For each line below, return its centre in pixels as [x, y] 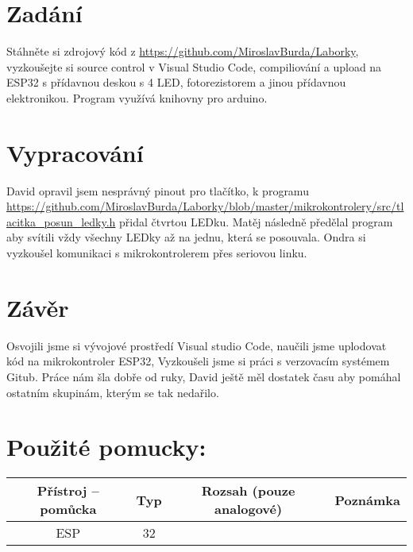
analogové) [249, 509]
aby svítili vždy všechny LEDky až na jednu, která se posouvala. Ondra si [186, 237]
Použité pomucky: [106, 447]
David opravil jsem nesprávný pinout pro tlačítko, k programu [158, 190]
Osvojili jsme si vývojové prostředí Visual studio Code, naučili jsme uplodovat [197, 345]
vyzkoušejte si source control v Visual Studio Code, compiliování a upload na [194, 66]
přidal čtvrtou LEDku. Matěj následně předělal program [256, 221]
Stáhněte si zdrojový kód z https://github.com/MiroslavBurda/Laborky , [183, 51]
